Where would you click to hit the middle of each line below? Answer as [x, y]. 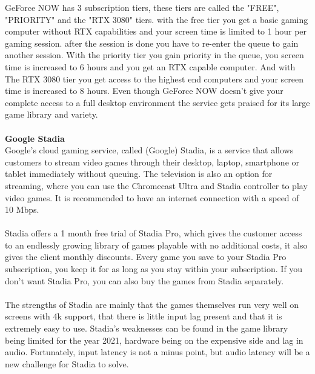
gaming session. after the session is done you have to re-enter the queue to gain [152, 43]
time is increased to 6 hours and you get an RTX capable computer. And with [150, 66]
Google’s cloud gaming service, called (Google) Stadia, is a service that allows [149, 150]
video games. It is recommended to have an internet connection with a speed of [152, 197]
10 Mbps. [22, 209]
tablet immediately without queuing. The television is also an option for [139, 174]
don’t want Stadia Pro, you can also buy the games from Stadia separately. [144, 280]
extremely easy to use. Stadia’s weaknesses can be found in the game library [147, 328]
